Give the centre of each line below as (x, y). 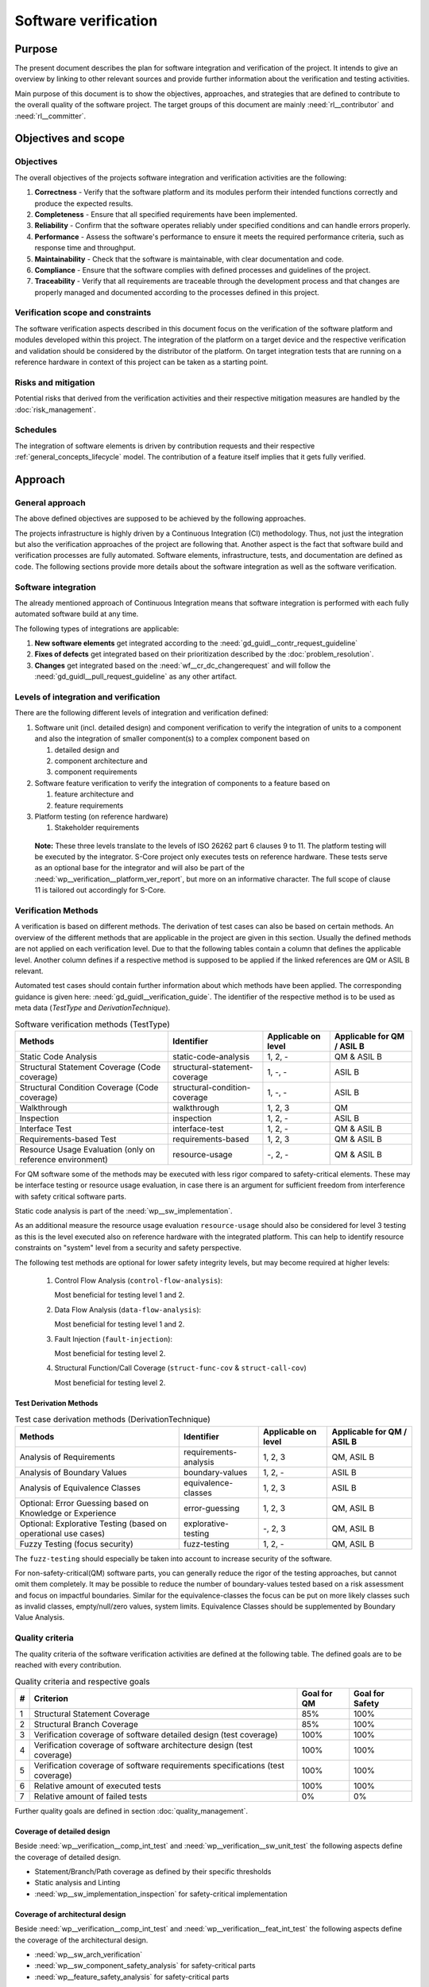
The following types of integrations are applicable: (97, 629)
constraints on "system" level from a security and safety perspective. (128, 1248)
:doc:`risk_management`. (56, 409)
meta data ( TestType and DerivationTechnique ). (93, 1008)
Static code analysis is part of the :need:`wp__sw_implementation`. (124, 1211)
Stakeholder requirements (97, 827)
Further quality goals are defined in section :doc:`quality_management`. (131, 1811)
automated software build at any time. (77, 614)
